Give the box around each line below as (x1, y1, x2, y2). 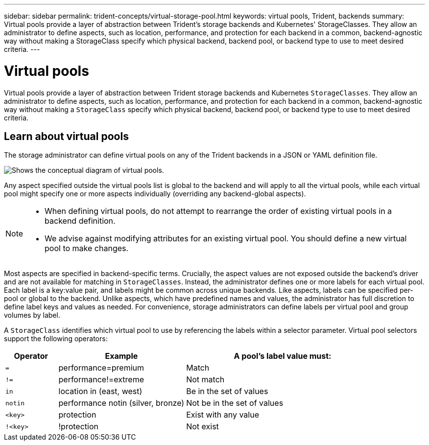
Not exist (186, 422, 219, 432)
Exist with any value (186, 410, 260, 420)
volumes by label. (4, 311, 60, 320)
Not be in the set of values (186, 398, 284, 408)
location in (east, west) (58, 386, 143, 397)
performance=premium (58, 363, 144, 373)
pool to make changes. (45, 243, 129, 254)
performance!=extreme (58, 375, 144, 385)
